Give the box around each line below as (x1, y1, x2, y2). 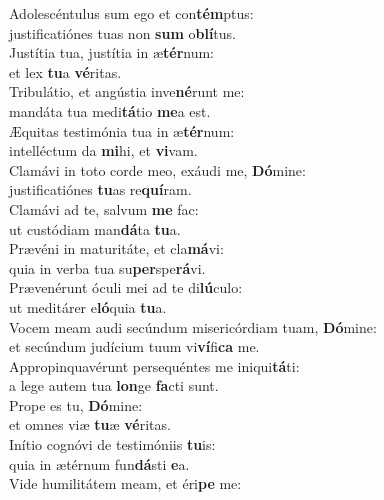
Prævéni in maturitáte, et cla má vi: (9, 238, 224, 259)
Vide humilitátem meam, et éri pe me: (9, 473, 242, 494)
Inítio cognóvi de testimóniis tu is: (9, 434, 216, 455)
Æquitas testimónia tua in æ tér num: (9, 120, 235, 141)
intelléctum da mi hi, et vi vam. (9, 140, 198, 161)
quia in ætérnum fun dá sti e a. (9, 453, 190, 474)
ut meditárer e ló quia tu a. (9, 296, 167, 317)
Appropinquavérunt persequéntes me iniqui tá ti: (9, 355, 300, 376)
